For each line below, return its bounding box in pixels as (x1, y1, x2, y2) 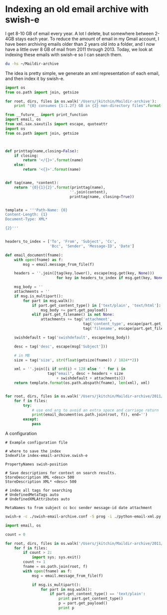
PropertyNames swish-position (5, 462, 68, 467)
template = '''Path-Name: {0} (5, 207, 68, 212)
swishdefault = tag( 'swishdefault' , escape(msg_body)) (14, 335, 130, 340)
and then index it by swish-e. (5, 76, 65, 82)
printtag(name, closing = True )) (69, 194, 135, 199)
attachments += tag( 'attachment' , (40, 317, 112, 322)
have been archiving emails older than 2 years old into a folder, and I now (5, 41, 155, 47)
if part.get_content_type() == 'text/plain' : (49, 592, 146, 597)
